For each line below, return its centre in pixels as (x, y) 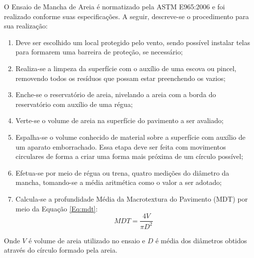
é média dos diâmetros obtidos (201, 240)
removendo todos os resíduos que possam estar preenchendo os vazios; (120, 78)
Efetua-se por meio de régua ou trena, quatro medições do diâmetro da (122, 172)
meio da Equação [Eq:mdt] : (56, 208)
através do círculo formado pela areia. (61, 250)
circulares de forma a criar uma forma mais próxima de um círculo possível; (129, 156)
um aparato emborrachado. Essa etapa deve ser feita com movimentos (121, 146)
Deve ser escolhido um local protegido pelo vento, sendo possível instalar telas (133, 42)
